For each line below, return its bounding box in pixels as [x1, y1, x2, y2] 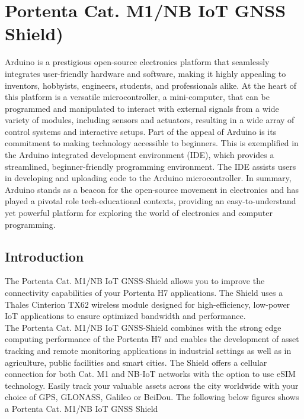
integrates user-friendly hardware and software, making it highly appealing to [5, 67, 286, 79]
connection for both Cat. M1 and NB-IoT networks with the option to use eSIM [5, 368, 296, 380]
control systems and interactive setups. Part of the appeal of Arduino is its [5, 125, 277, 137]
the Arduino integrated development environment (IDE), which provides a [5, 149, 274, 161]
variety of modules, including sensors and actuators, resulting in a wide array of [5, 114, 295, 126]
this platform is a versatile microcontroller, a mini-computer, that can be [5, 91, 270, 103]
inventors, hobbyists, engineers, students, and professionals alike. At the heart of [5, 79, 297, 91]
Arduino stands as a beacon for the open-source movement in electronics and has [5, 183, 299, 195]
